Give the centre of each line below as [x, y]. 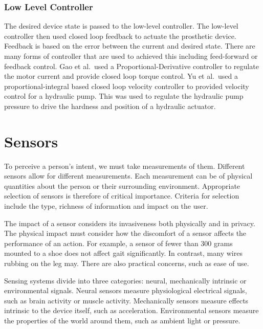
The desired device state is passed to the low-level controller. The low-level [121, 26]
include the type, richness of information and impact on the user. [106, 206]
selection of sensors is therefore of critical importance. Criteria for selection [122, 196]
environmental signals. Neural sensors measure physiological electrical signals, [126, 290]
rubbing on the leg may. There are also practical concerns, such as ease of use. [127, 263]
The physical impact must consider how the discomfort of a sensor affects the [125, 233]
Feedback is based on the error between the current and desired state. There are [130, 46]
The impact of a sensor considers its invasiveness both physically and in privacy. [130, 223]
